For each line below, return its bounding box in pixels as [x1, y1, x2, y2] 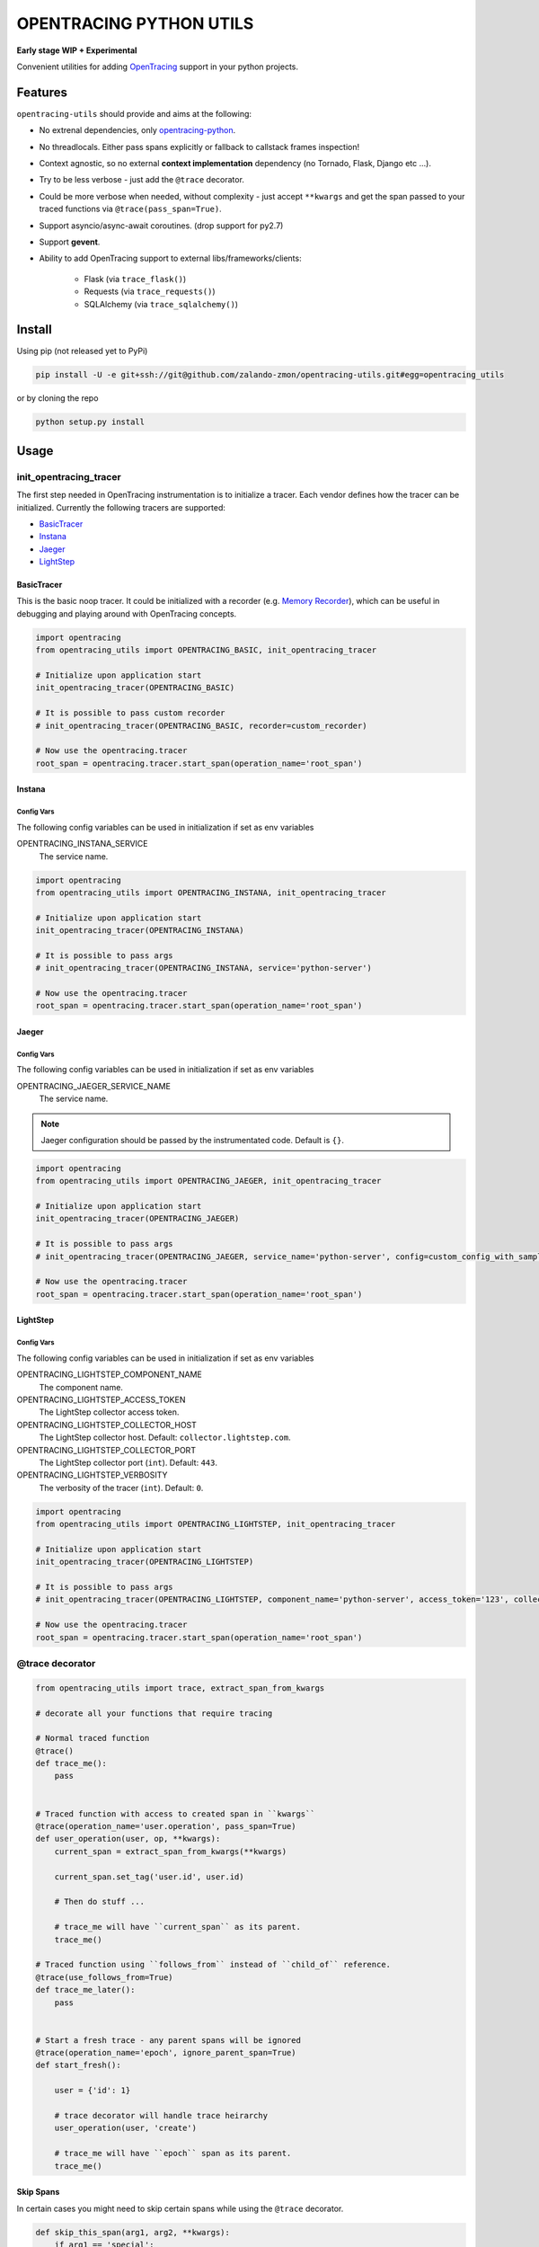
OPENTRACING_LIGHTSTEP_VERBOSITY [16, 1470, 168, 1480]
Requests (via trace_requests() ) [84, 286, 216, 297]
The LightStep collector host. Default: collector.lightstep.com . [39, 1432, 291, 1443]
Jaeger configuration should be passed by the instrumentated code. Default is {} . [40, 1134, 345, 1145]
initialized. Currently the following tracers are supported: [16, 502, 226, 512]
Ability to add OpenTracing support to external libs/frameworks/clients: [39, 253, 302, 264]
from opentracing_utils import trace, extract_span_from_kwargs [35, 1683, 325, 1693]
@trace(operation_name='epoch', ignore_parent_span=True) [35, 2047, 296, 2058]
